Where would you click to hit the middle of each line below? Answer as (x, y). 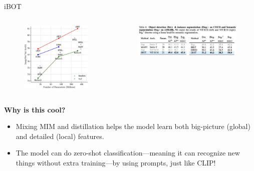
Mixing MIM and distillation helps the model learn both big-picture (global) (133, 126)
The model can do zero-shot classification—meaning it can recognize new (128, 153)
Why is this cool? (35, 109)
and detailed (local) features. (60, 136)
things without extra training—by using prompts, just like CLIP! (116, 163)
